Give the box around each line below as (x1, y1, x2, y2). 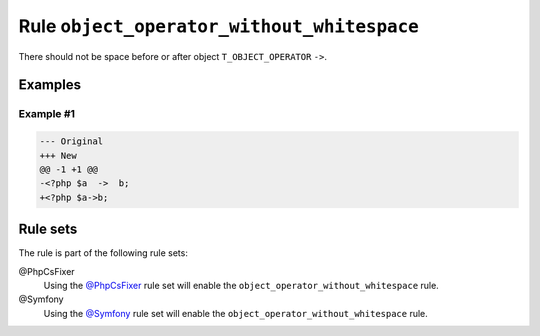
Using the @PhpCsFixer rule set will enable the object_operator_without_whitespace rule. (43, 279, 439, 291)
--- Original (39, 136, 104, 147)
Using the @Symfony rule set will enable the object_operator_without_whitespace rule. (43, 307, 429, 319)
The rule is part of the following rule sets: (18, 247, 189, 259)
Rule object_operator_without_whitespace (18, 15, 419, 37)
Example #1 (18, 107, 75, 121)
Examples (18, 76, 82, 94)
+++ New (39, 150, 77, 161)
